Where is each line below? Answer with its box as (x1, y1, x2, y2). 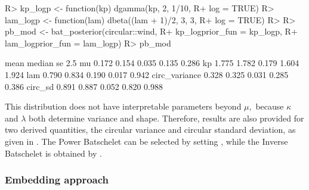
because (255, 100, 284, 113)
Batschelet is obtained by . (5, 147, 102, 159)
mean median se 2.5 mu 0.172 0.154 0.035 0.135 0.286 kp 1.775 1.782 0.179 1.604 (5, 57, 299, 69)
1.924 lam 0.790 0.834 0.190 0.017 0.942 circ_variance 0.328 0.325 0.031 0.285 (5, 68, 289, 80)
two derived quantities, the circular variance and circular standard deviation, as (5, 123, 296, 136)
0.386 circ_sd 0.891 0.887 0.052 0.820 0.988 (5, 80, 163, 92)
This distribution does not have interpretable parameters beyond (5, 100, 242, 113)
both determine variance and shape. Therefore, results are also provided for (29, 111, 304, 124)
